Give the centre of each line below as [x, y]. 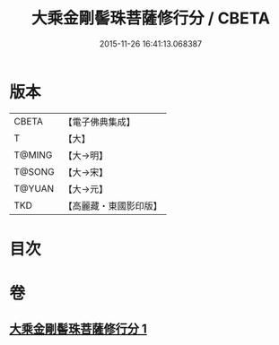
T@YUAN [34, 188]
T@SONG [35, 171]
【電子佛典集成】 [100, 122]
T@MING [33, 155]
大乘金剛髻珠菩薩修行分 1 [78, 329]
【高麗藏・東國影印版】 [113, 205]
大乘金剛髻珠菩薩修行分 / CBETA [151, 18]
